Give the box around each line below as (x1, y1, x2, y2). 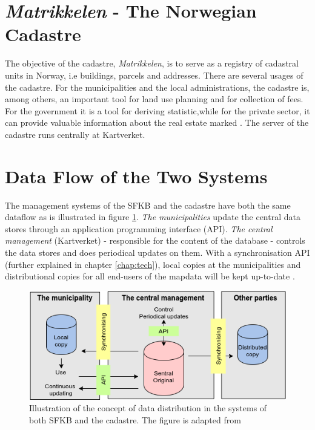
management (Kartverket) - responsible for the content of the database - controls (5, 234, 305, 247)
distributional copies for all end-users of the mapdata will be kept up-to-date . (5, 270, 295, 282)
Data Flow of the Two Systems (5, 163, 268, 188)
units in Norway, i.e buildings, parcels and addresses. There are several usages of (5, 68, 303, 81)
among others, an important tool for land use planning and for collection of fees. (5, 93, 303, 105)
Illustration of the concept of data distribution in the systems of (29, 402, 267, 414)
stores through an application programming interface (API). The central (5, 222, 273, 235)
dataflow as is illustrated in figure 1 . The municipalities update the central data (5, 210, 300, 223)
